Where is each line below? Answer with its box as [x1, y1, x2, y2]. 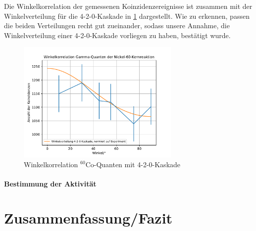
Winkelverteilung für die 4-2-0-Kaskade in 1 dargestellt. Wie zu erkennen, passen [4, 10, 250, 21]
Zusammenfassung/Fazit [4, 207, 173, 228]
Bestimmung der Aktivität [4, 178, 97, 188]
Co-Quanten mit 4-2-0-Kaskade [85, 159, 181, 169]
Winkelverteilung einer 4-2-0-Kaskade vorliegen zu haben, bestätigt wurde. [4, 30, 231, 40]
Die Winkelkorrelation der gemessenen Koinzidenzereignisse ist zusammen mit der [4, 1, 253, 11]
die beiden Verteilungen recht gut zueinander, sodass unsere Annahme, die [4, 20, 230, 31]
